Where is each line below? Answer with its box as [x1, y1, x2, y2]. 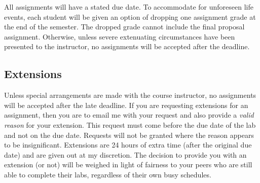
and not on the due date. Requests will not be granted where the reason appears [4, 129, 254, 140]
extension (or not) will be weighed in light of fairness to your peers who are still [4, 159, 252, 170]
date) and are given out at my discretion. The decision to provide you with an [4, 149, 247, 160]
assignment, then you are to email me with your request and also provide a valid [4, 109, 254, 120]
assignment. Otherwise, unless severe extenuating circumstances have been [4, 31, 235, 42]
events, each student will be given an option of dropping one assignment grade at [4, 11, 256, 22]
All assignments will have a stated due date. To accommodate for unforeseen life [4, 2, 253, 12]
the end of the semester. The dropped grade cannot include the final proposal [4, 21, 245, 32]
